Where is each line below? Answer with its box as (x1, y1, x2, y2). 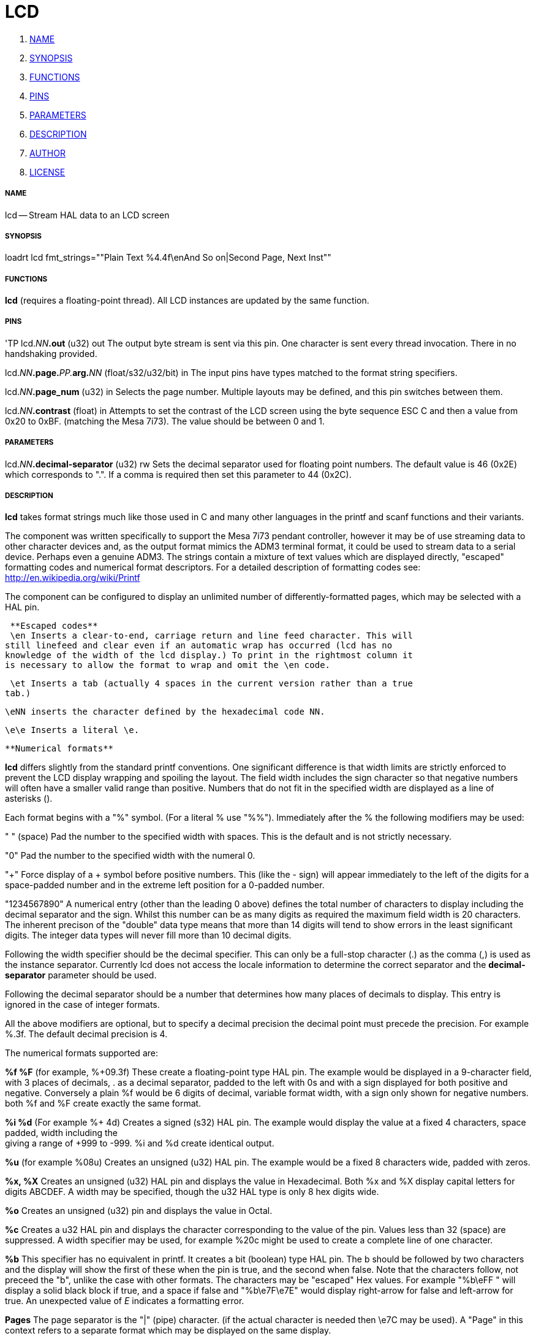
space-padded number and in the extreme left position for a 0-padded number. (5, 880, 325, 891)
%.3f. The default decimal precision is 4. (5, 1029, 168, 1040)
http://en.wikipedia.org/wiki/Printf (5, 572, 140, 583)
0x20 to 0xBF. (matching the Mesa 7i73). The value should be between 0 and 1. (5, 415, 325, 426)
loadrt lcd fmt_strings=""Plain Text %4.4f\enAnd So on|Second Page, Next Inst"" (5, 252, 331, 263)
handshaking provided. (5, 348, 97, 359)
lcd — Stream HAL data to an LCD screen (5, 209, 170, 220)
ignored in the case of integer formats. (5, 999, 160, 1010)
